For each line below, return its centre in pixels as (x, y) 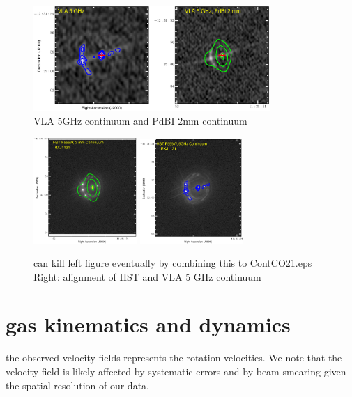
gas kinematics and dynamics (148, 324)
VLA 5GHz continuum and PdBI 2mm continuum (140, 120)
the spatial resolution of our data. (77, 385)
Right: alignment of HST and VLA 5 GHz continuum (147, 276)
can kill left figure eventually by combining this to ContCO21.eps (173, 263)
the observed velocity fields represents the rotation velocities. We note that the (174, 358)
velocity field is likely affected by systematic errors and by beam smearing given (176, 371)
